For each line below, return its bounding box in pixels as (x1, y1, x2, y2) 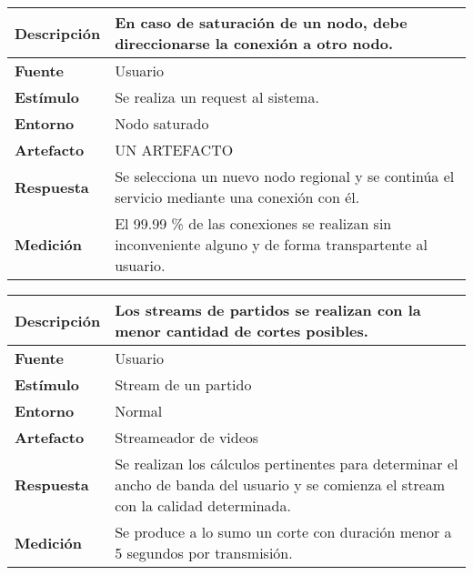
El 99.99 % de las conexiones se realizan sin (115, 213, 392, 234)
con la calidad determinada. (115, 495, 291, 516)
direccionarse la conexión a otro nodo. (115, 33, 394, 54)
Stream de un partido (115, 374, 252, 395)
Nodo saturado (115, 113, 209, 134)
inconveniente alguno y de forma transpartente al (115, 234, 428, 255)
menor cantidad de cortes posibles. (115, 320, 368, 341)
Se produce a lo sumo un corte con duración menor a (115, 521, 452, 542)
